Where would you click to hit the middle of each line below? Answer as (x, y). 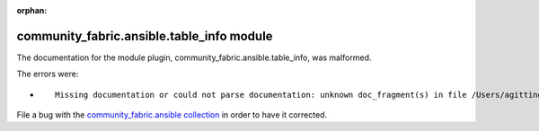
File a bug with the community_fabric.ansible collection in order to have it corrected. (172, 115)
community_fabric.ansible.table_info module (145, 36)
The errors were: (48, 74)
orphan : (32, 10)
